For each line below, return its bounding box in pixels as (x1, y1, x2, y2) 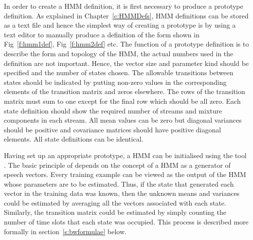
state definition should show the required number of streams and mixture (4, 105, 222, 115)
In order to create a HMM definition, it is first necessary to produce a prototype (4, 1, 243, 11)
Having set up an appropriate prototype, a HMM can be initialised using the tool (4, 150, 247, 160)
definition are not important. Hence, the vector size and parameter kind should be (4, 58, 249, 68)
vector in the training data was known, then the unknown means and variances (4, 188, 240, 198)
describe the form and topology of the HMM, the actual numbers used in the (4, 48, 234, 58)
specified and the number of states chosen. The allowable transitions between (4, 67, 234, 78)
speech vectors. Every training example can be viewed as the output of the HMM (4, 169, 246, 179)
